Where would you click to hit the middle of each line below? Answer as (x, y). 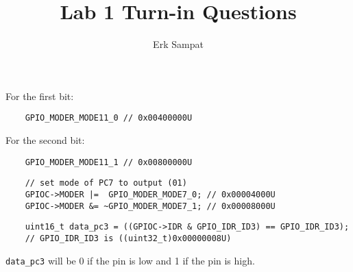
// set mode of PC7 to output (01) (106, 183)
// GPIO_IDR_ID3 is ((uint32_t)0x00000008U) (128, 238)
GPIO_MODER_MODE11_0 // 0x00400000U (109, 118)
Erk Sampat (178, 44)
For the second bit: (45, 139)
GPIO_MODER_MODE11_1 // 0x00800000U (109, 162)
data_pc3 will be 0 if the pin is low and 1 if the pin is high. (130, 260)
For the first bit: (40, 96)
